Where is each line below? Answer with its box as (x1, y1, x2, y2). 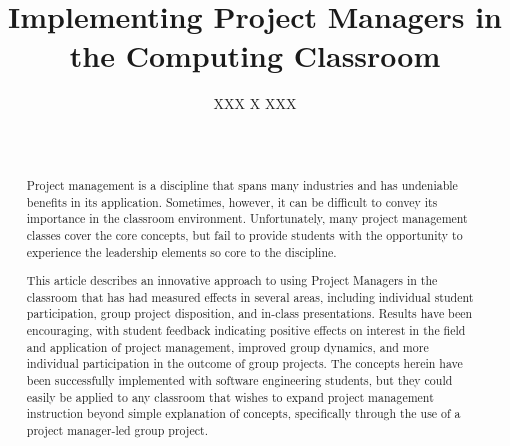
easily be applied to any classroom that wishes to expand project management (26, 388, 434, 405)
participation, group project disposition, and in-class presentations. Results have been (26, 305, 473, 322)
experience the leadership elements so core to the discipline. (26, 243, 337, 260)
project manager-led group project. (26, 421, 208, 438)
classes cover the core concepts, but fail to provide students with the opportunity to (26, 226, 463, 243)
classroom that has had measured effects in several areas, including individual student (26, 288, 474, 305)
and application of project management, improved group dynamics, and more (26, 338, 429, 355)
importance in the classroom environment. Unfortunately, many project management (26, 210, 468, 227)
